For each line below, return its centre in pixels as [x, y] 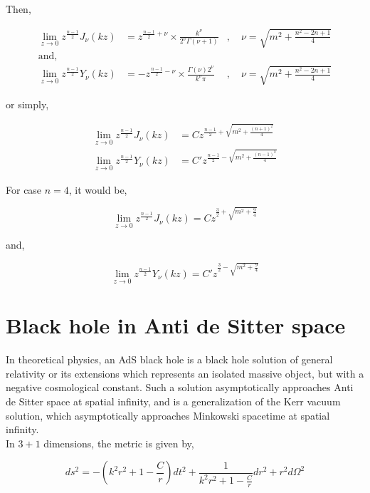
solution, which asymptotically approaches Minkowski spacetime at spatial [168, 415]
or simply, [27, 104]
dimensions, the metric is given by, [119, 443]
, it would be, [98, 189]
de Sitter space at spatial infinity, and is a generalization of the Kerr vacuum [173, 401]
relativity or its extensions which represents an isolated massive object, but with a [185, 373]
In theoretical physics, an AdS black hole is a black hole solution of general [169, 359]
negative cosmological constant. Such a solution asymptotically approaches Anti [180, 387]
